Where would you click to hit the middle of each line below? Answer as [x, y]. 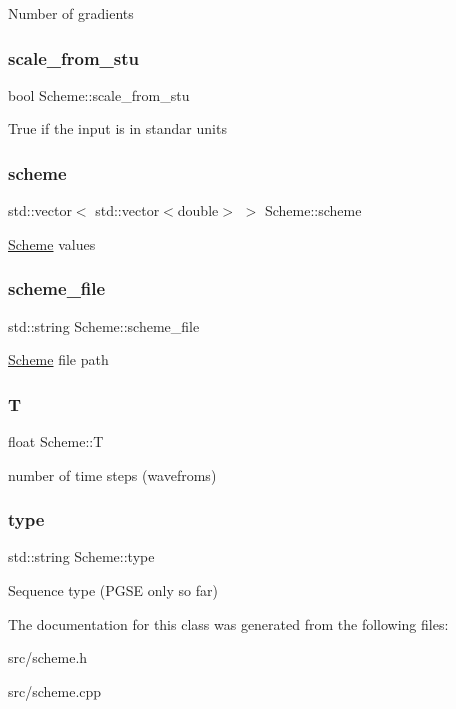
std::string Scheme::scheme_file [104, 325]
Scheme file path [58, 359]
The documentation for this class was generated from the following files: [228, 623]
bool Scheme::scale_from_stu [99, 94]
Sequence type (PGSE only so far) [113, 590]
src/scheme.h [48, 657]
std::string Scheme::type [81, 556]
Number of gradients [71, 13]
